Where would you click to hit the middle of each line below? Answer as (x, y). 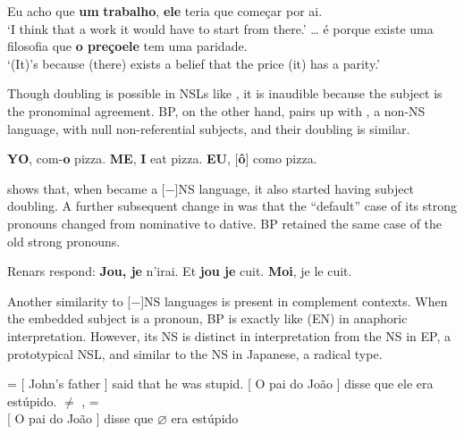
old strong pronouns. (64, 241)
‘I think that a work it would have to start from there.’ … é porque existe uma (220, 28)
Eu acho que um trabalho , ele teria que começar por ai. (165, 11)
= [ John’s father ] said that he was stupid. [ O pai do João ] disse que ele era (220, 384)
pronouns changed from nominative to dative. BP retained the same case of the (225, 223)
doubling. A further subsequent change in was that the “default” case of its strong (232, 206)
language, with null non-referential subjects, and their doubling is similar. (209, 128)
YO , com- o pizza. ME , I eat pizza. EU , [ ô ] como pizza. (162, 159)
